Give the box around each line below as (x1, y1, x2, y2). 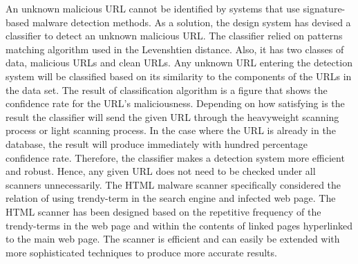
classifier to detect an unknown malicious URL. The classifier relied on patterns (6, 28, 343, 43)
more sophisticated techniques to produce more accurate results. (6, 245, 277, 259)
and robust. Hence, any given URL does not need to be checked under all (6, 164, 316, 178)
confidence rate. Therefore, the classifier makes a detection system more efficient (6, 150, 345, 164)
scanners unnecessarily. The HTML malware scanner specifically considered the (6, 177, 341, 191)
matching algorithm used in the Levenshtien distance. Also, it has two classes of (6, 41, 344, 56)
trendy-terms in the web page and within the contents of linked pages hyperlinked (6, 218, 353, 232)
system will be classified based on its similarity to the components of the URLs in (6, 68, 352, 83)
